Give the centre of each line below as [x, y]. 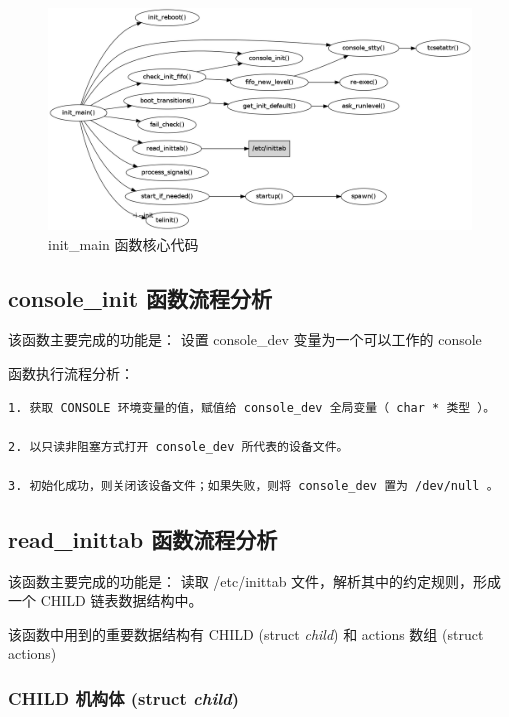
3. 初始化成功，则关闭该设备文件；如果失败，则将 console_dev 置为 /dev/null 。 [253, 485]
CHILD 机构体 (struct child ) [124, 697]
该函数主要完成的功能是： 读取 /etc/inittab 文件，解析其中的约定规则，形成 [255, 580]
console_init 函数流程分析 [140, 297]
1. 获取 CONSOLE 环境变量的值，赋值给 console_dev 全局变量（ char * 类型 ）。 [252, 407]
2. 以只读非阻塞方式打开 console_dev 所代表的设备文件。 [178, 446]
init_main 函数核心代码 [123, 243]
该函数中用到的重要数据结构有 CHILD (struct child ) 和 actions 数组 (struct [246, 633]
